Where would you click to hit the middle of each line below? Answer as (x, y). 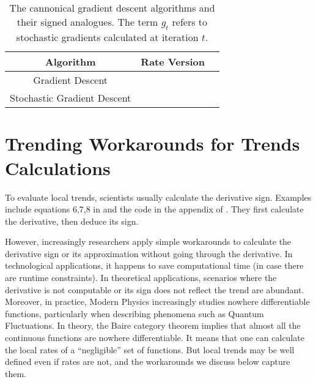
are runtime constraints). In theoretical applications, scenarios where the (141, 278)
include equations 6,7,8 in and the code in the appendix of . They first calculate (154, 209)
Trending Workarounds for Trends (152, 144)
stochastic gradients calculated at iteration (107, 37)
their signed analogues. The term (87, 22)
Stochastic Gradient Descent (71, 98)
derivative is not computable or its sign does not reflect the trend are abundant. (155, 289)
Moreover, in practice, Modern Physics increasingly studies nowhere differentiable (157, 301)
